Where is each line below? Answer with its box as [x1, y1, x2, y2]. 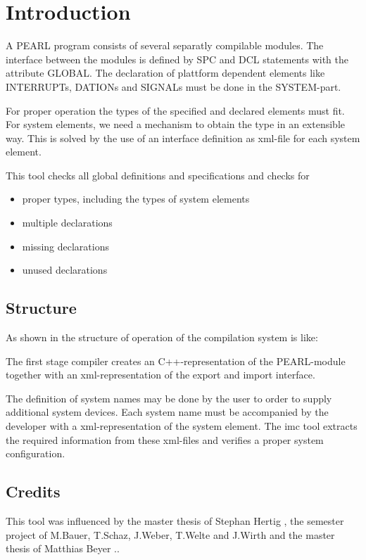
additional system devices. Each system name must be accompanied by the [6, 405, 329, 419]
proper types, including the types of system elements [22, 191, 250, 206]
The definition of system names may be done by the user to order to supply [6, 390, 332, 405]
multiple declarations [22, 215, 113, 230]
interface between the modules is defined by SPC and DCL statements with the [6, 51, 349, 66]
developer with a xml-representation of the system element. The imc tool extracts [6, 419, 358, 433]
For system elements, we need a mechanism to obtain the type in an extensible [6, 117, 345, 132]
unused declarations [22, 262, 108, 277]
